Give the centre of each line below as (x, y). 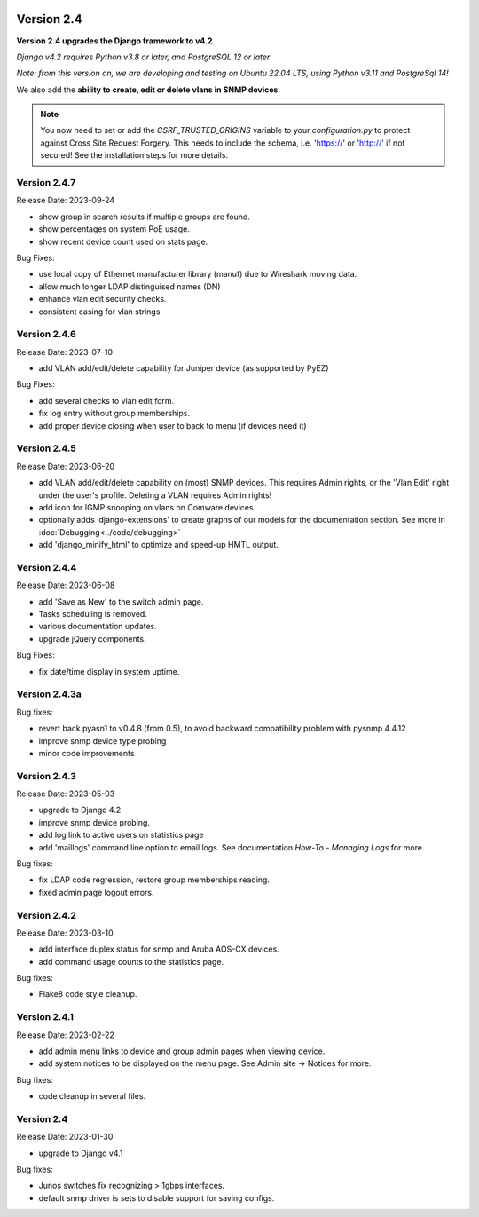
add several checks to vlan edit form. (106, 400)
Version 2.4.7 (46, 183)
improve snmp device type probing (102, 740)
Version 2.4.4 (47, 567)
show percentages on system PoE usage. (114, 229)
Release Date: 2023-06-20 (66, 466)
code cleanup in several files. (92, 1096)
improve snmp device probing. (94, 822)
